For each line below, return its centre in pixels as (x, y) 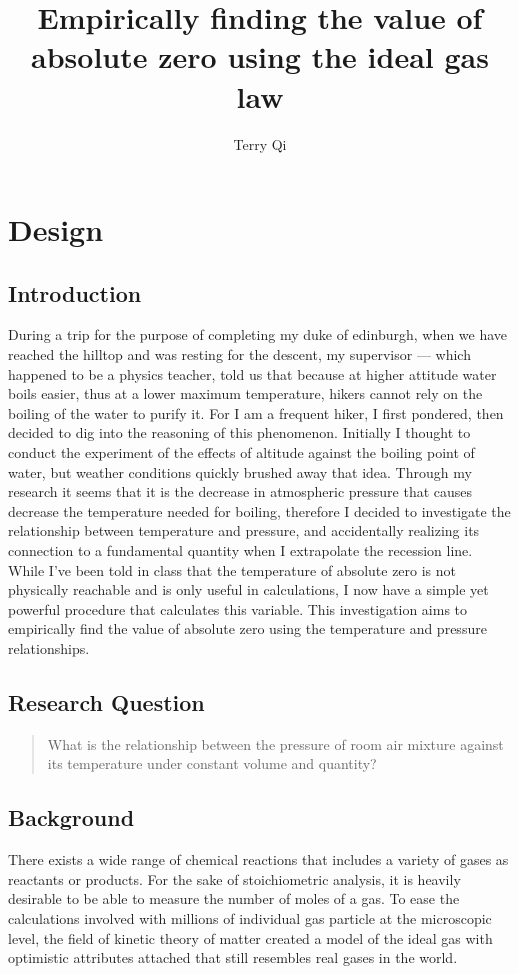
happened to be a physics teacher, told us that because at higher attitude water (252, 373)
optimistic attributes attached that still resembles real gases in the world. (233, 957)
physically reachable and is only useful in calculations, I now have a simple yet (248, 589)
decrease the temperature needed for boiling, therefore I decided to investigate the (259, 510)
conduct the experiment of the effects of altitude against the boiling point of (241, 452)
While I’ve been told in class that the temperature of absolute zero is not (232, 569)
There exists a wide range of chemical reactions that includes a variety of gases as (258, 859)
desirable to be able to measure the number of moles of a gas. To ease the (234, 898)
